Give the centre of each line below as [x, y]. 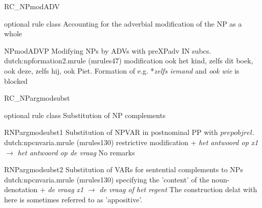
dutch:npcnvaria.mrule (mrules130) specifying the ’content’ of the [107, 179]
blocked [16, 80]
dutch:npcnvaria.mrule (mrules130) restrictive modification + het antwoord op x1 [131, 142]
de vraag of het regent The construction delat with [178, 189]
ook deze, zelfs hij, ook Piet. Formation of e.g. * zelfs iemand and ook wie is [122, 70]
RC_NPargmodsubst [37, 98]
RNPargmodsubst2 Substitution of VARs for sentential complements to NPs [124, 169]
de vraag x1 [66, 189]
